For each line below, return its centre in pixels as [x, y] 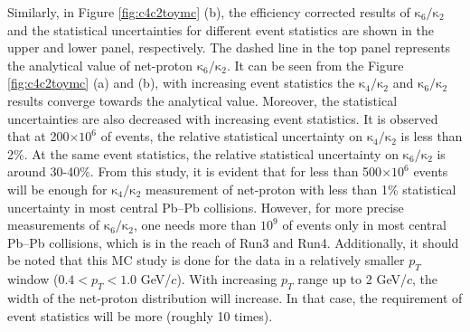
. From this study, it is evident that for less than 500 [236, 171]
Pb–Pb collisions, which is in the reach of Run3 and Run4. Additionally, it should [233, 242]
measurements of [54, 225]
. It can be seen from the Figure [315, 65]
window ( [33, 279]
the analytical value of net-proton [100, 65]
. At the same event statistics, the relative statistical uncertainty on [211, 153]
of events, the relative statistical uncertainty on [231, 136]
